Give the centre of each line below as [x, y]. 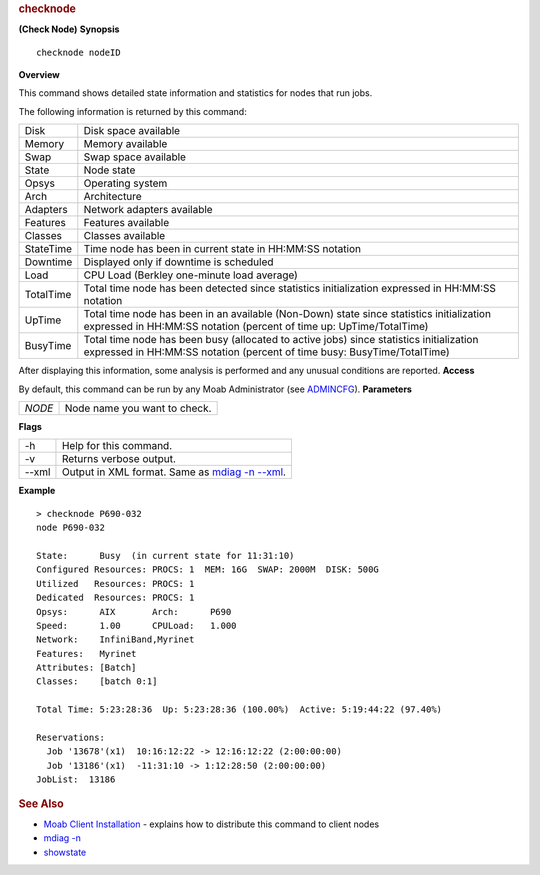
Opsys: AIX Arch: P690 [134, 611]
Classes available [124, 236]
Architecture [112, 197]
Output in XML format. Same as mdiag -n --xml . [174, 472]
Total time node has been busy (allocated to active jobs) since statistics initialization [281, 340]
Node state [109, 170]
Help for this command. [117, 446]
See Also [41, 803]
